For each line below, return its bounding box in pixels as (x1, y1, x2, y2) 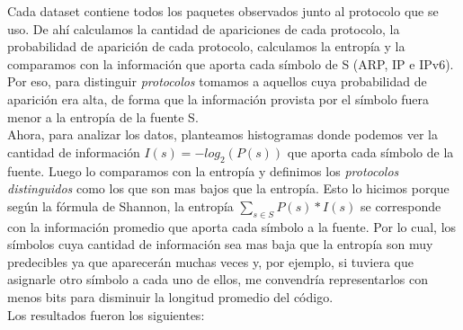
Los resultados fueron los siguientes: (7, 305, 205, 324)
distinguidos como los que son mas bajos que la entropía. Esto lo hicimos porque (7, 179, 450, 198)
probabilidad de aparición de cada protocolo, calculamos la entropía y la (7, 37, 405, 56)
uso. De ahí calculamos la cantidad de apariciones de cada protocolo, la (7, 19, 400, 38)
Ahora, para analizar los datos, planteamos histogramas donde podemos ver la (7, 125, 438, 144)
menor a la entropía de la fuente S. (7, 107, 199, 126)
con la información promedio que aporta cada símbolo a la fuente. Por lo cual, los (7, 217, 457, 236)
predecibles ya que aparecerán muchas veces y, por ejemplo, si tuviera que (7, 252, 414, 271)
